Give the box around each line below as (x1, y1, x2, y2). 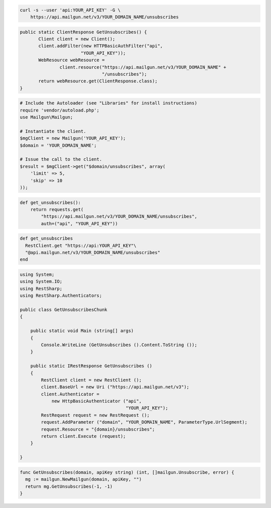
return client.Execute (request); (41, 434, 126, 439)
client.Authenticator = (41, 391, 100, 397)
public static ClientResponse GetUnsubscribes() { (20, 29, 148, 35)
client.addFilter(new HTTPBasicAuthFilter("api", (38, 43, 163, 49)
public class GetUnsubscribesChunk (20, 307, 107, 313)
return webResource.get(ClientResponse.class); (38, 78, 158, 84)
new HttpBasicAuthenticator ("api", (51, 398, 142, 404)
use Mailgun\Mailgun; (20, 115, 73, 120)
